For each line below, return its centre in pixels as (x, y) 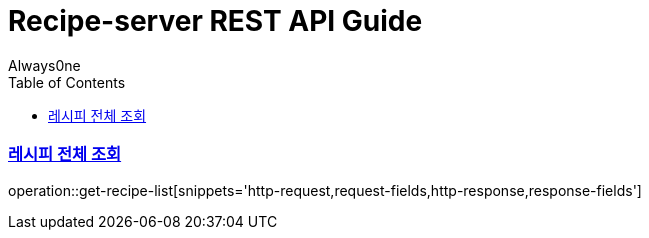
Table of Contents (67, 82)
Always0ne (44, 65)
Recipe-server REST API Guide (215, 21)
